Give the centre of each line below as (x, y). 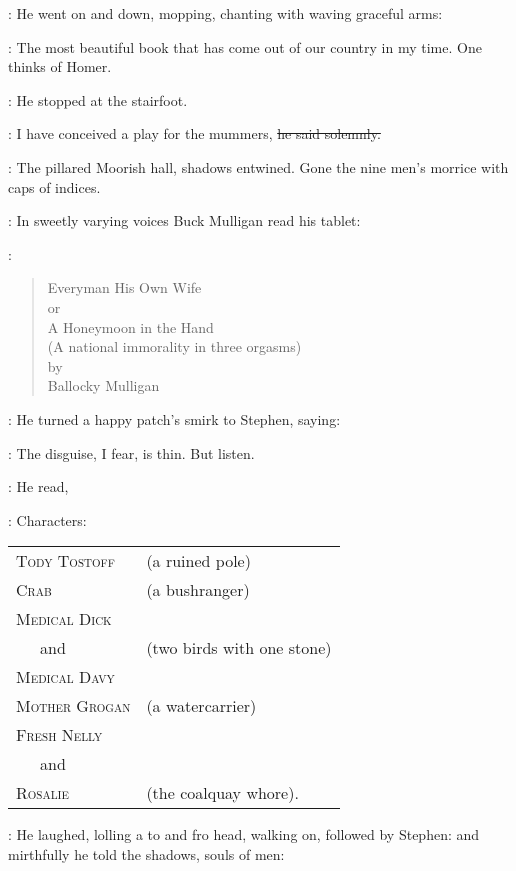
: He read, (38, 486)
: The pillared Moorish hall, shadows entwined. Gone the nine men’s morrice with (258, 166)
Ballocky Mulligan (103, 385)
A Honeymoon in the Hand (130, 326)
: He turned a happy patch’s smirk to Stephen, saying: (174, 418)
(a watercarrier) (201, 706)
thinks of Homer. (60, 66)
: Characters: (47, 519)
